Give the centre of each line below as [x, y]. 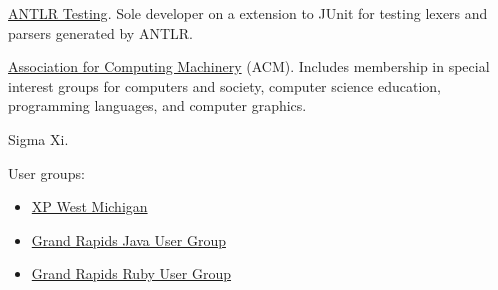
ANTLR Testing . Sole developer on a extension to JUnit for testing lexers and [248, 13]
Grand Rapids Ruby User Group [131, 273]
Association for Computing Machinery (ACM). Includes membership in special [249, 66]
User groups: [46, 172]
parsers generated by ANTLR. [100, 32]
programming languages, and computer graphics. [157, 105]
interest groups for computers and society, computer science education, [225, 85]
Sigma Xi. [38, 138]
